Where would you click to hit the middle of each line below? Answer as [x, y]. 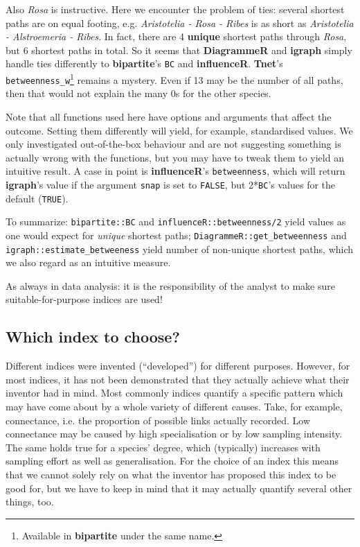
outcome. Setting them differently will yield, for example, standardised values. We [179, 130]
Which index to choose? [93, 337]
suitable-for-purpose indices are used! [84, 299]
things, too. [30, 502]
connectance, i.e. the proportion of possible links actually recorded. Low [158, 420]
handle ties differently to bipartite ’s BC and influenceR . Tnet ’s [144, 63]
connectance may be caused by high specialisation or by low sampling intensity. [174, 434]
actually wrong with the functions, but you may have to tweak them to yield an [175, 157]
